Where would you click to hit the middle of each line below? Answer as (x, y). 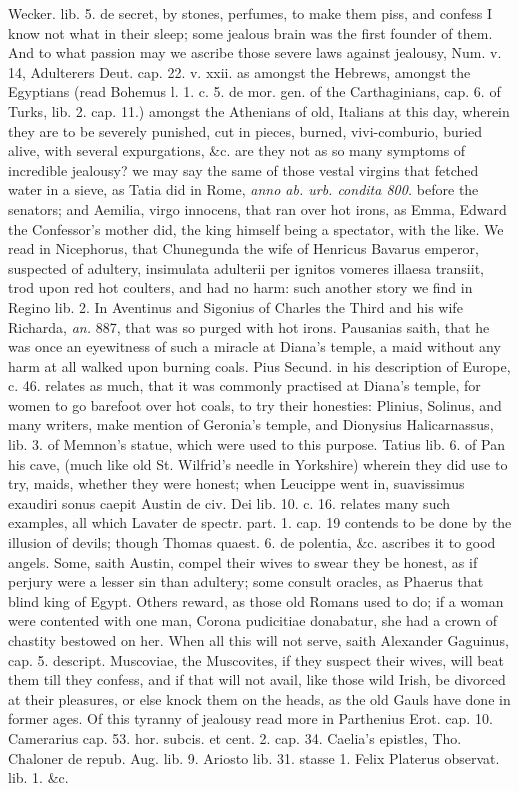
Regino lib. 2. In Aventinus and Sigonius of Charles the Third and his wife (235, 306)
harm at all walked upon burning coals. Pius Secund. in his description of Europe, (259, 365)
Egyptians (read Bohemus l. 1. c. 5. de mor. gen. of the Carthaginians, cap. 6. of (254, 91)
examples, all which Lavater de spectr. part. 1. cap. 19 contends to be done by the (260, 522)
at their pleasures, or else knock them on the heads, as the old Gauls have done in (259, 698)
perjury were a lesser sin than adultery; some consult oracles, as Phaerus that (246, 581)
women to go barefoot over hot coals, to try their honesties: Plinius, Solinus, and (255, 404)
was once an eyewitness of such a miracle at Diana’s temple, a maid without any (254, 346)
